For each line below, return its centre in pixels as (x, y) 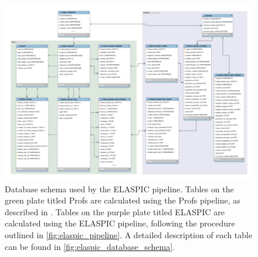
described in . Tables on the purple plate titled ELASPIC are (115, 211)
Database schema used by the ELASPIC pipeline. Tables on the (119, 188)
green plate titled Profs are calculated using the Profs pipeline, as (123, 200)
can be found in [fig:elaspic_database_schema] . (90, 246)
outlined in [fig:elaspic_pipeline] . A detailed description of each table (129, 234)
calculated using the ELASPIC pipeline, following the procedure (120, 223)
